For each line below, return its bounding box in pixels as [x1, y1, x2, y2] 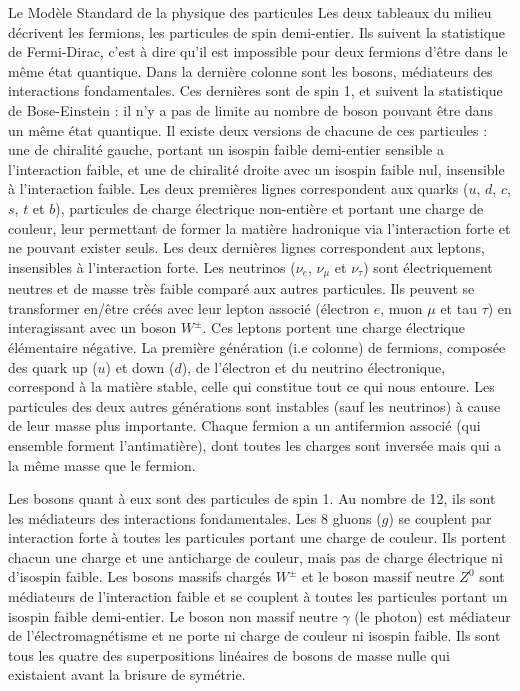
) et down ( [105, 356, 175, 377]
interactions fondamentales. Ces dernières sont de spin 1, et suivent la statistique [8, 80, 503, 101]
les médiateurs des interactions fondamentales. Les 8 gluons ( [8, 507, 382, 528]
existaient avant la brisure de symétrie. [8, 664, 246, 685]
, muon [380, 297, 423, 318]
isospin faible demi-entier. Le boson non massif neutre [8, 605, 338, 626]
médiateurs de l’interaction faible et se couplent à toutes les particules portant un [8, 586, 508, 607]
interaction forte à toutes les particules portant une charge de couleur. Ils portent [8, 527, 507, 548]
